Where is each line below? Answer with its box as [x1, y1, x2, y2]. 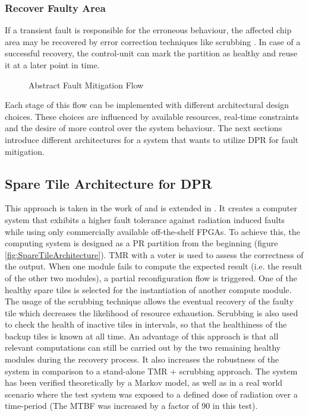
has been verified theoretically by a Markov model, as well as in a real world [5, 376, 283, 389]
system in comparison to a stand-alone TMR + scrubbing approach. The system [5, 364, 298, 377]
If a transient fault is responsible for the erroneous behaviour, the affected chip [5, 24, 292, 36]
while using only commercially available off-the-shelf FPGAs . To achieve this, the [5, 225, 301, 237]
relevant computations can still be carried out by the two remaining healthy [5, 341, 281, 354]
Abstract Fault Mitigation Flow [29, 78, 144, 91]
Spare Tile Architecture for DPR [5, 174, 212, 192]
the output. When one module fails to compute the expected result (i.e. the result [5, 260, 302, 272]
